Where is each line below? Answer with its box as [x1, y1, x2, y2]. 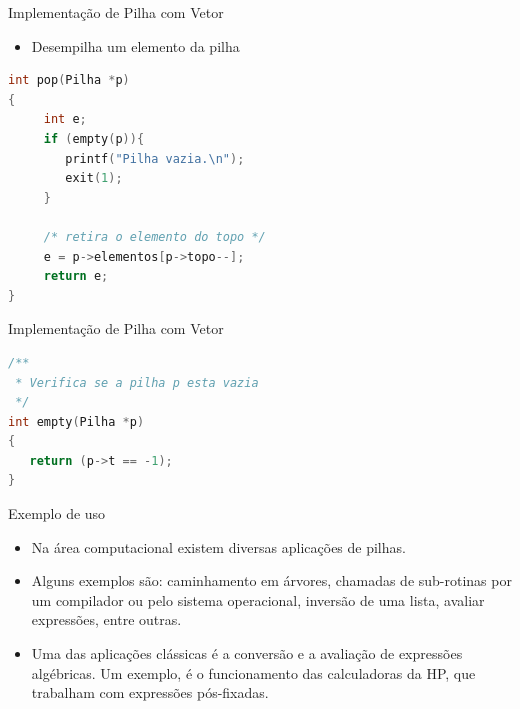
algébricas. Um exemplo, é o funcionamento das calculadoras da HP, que [31, 662, 476, 683]
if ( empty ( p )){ [43, 131, 145, 146]
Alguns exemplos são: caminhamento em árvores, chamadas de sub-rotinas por [31, 570, 512, 591]
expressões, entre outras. [31, 609, 182, 630]
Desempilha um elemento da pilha [31, 35, 240, 56]
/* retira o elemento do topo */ [43, 229, 266, 244]
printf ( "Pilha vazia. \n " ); [65, 151, 245, 166]
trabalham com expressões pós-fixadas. [31, 682, 269, 703]
